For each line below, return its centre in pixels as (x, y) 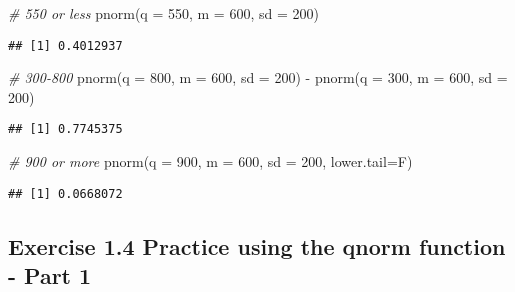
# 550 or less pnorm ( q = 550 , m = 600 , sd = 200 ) (163, 13)
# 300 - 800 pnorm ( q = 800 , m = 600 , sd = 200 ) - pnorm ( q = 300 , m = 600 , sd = (258, 77)
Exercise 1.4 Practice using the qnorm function (257, 245)
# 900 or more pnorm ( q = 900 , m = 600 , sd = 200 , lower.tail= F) (210, 161)
